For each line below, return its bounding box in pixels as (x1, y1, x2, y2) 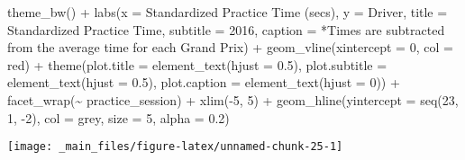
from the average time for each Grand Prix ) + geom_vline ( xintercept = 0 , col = (7, 38, 453, 57)
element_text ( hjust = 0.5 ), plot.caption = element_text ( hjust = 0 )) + (7, 73, 400, 92)
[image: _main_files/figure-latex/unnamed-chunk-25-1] (7, 140, 343, 154)
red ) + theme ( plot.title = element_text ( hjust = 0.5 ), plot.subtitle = (7, 55, 387, 74)
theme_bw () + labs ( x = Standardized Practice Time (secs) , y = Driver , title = (7, 3, 448, 21)
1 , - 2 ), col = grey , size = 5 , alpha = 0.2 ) (7, 108, 230, 127)
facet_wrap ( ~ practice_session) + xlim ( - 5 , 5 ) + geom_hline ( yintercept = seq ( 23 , (7, 90, 459, 109)
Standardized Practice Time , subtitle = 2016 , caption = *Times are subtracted (7, 20, 445, 39)
